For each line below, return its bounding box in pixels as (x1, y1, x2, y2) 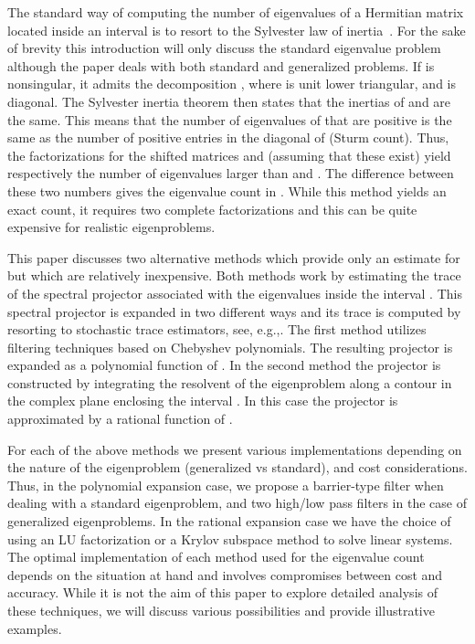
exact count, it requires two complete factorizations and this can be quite (7, 199, 417, 218)
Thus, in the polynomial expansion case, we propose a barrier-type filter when (7, 475, 444, 494)
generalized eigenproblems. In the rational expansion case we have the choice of (7, 512, 451, 531)
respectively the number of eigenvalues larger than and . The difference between (7, 164, 454, 183)
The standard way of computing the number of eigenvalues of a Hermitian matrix (7, 3, 464, 21)
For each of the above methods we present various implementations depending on (7, 439, 462, 459)
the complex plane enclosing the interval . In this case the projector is (7, 391, 398, 410)
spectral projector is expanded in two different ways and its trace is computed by (7, 301, 461, 321)
